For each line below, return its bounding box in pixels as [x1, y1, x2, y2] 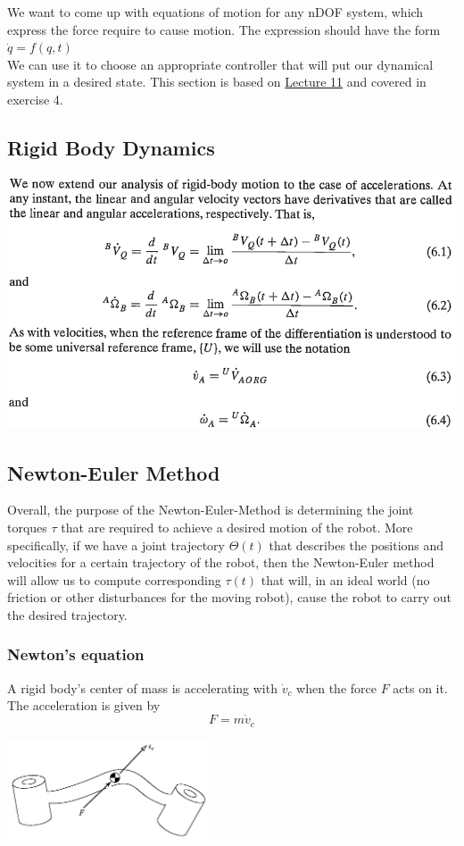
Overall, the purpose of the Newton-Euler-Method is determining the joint [7, 500, 414, 519]
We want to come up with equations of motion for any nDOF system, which [7, 3, 424, 21]
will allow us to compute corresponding [7, 570, 221, 589]
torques [7, 517, 47, 536]
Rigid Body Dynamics [7, 133, 215, 161]
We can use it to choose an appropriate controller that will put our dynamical [7, 54, 434, 73]
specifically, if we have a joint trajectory [7, 535, 225, 554]
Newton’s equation [7, 643, 145, 666]
